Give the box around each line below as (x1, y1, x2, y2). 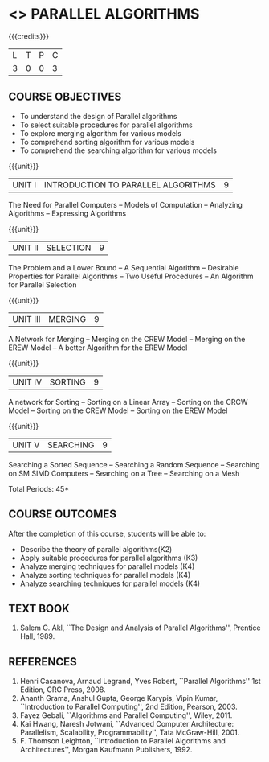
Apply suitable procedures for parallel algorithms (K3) (19, 553, 198, 562)
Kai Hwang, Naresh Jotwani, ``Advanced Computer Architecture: (19, 719, 234, 729)
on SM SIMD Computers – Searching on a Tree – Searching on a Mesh (8, 468, 240, 478)
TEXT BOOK (8, 601, 70, 616)
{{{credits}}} (8, 31, 50, 41)
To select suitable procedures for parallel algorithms (19, 120, 193, 130)
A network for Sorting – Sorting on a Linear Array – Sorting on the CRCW (8, 397, 248, 406)
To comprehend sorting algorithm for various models (19, 137, 195, 146)
